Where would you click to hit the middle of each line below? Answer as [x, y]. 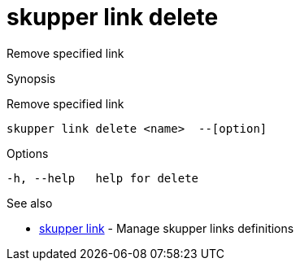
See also [30, 203]
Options [28, 153]
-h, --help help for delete [103, 178]
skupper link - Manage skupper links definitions [167, 228]
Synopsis [31, 78]
